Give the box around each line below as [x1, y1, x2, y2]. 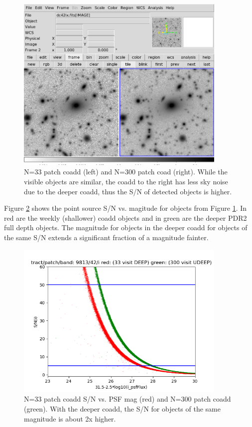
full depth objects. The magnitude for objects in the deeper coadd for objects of [4, 222, 248, 233]
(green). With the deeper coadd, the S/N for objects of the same [24, 404, 221, 414]
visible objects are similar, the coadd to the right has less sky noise [24, 176, 228, 187]
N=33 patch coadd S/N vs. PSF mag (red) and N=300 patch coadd [24, 394, 231, 404]
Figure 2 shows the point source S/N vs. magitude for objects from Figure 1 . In [4, 203, 247, 213]
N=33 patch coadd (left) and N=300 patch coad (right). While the [24, 166, 228, 177]
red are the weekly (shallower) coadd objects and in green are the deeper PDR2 [4, 212, 247, 223]
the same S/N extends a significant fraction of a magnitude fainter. [4, 232, 209, 243]
